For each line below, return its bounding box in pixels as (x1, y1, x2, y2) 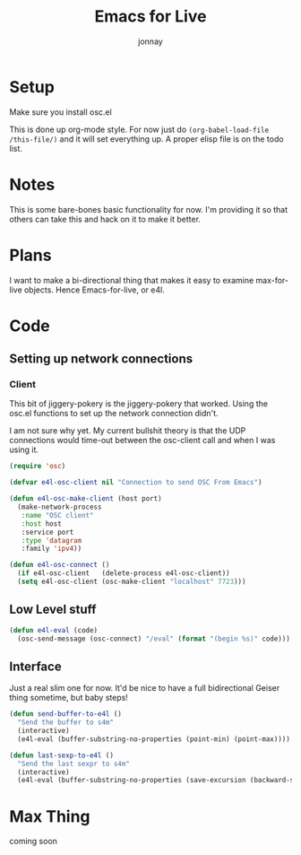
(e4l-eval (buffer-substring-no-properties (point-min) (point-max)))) (17, 734, 291, 744)
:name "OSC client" (21, 510, 94, 519)
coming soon (9, 836, 58, 847)
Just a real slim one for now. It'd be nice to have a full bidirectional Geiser (9, 683, 280, 694)
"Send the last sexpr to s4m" (17, 759, 130, 768)
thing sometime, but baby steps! (9, 693, 128, 703)
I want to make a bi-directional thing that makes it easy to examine (9, 275, 254, 285)
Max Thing (9, 806, 91, 826)
